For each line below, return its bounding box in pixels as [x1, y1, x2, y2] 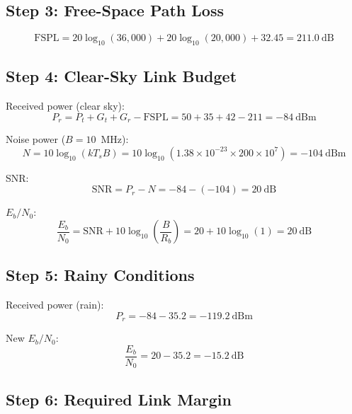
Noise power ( [6, 132, 66, 146]
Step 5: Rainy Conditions [6, 264, 195, 286]
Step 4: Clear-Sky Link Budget [6, 65, 237, 87]
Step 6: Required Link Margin [6, 388, 232, 410]
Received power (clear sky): [6, 98, 125, 113]
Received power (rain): [6, 297, 104, 312]
